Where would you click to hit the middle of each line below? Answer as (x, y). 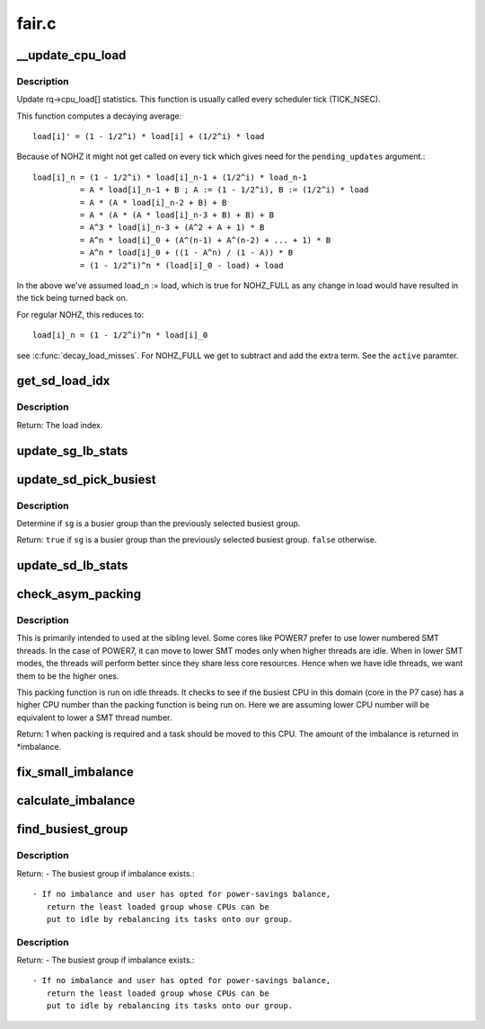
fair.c (36, 23)
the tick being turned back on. (72, 298)
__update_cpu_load (71, 55)
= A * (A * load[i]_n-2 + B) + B (153, 202)
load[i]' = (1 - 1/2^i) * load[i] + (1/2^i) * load (149, 136)
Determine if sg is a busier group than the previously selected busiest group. (159, 523)
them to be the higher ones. (68, 676)
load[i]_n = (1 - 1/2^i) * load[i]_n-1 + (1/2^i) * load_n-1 (170, 177)
